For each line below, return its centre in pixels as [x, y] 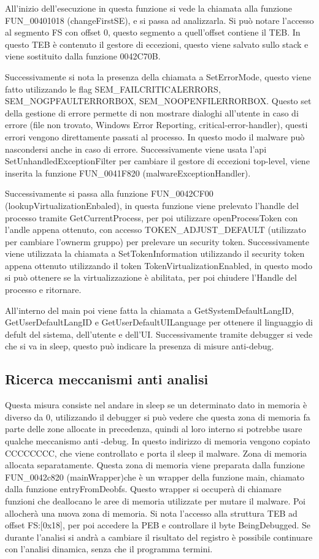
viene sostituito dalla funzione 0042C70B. [83, 56]
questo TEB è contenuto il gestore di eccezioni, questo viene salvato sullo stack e [157, 44]
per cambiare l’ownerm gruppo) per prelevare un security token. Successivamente [157, 241]
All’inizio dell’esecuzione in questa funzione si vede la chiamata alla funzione [149, 8]
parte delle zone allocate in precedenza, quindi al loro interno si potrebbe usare [154, 429]
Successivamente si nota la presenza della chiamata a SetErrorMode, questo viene [158, 76]
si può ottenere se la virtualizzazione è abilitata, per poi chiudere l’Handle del [151, 277]
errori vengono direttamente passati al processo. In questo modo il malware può [155, 136]
